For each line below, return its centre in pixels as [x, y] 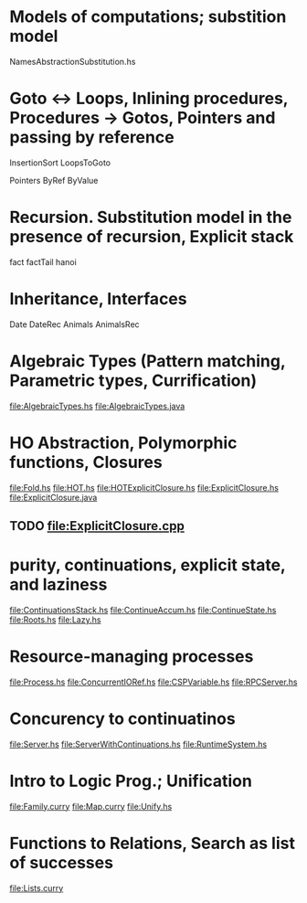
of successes [62, 862]
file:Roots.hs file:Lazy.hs [55, 620]
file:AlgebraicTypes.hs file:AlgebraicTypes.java [97, 406]
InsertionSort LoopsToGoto [60, 163]
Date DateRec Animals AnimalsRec [74, 324]
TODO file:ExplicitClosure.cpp [97, 526]
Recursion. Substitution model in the [151, 218]
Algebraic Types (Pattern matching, [148, 361]
